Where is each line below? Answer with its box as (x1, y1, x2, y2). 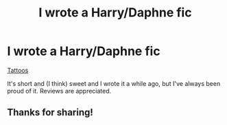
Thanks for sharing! (7, 106, 94, 118)
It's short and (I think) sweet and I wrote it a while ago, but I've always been (7, 79, 221, 87)
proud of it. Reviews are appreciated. (7, 87, 112, 95)
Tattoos (7, 66, 29, 74)
